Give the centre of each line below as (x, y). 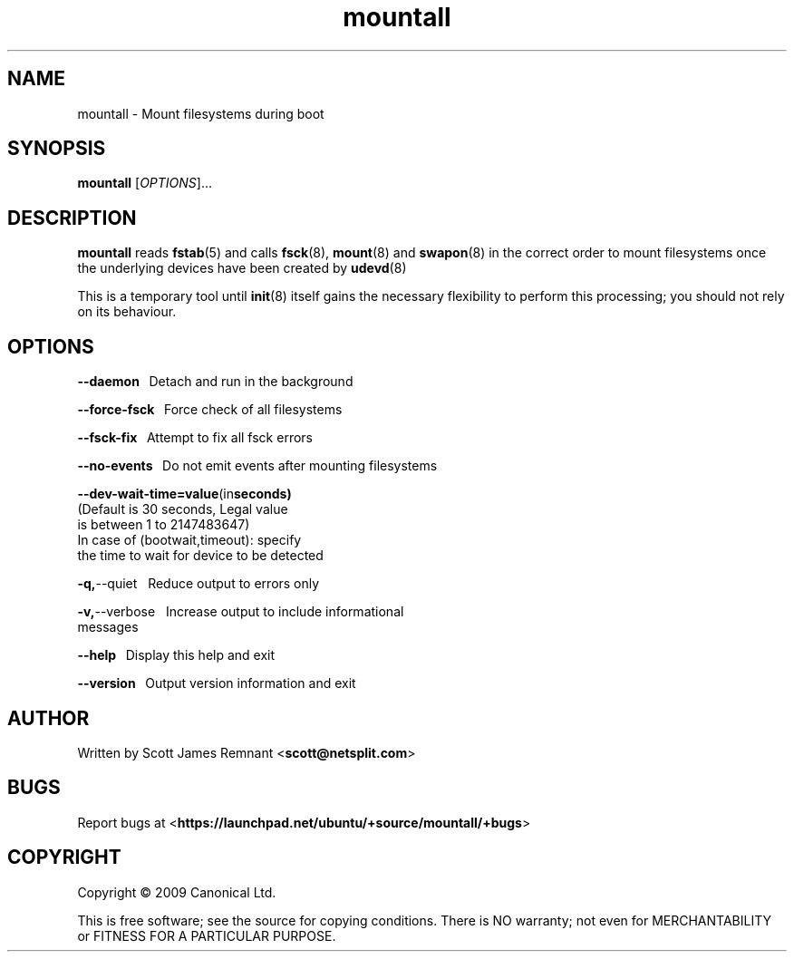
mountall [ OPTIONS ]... (145, 183)
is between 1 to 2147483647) (164, 525)
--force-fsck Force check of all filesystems (210, 410)
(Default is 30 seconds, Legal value (183, 509)
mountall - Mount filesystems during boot (201, 113)
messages (108, 627)
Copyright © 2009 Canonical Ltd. (177, 892)
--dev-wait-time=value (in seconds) (184, 494)
